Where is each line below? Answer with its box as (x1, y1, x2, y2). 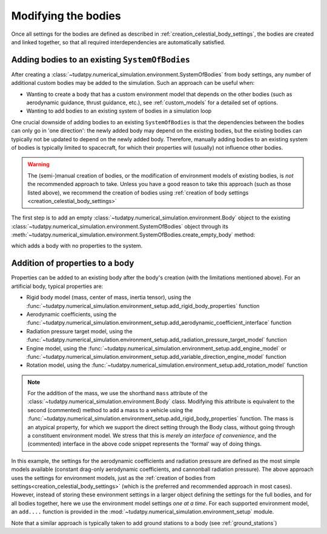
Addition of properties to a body (11, 258, 134, 269)
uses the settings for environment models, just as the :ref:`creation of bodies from (11, 474, 216, 481)
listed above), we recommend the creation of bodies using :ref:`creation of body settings (27, 189, 249, 196)
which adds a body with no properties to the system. (11, 242, 143, 250)
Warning (27, 161, 50, 168)
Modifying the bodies (11, 9, 121, 22)
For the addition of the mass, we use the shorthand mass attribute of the (27, 390, 208, 397)
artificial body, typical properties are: (11, 282, 104, 290)
